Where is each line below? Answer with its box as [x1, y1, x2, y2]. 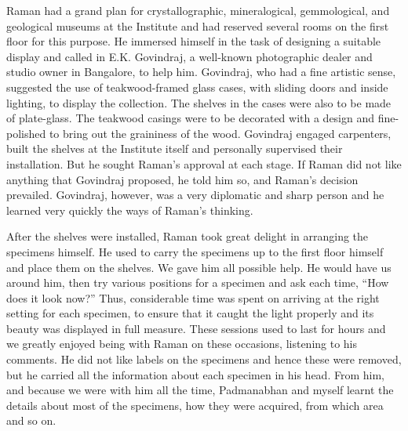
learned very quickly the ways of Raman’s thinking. [6, 201, 253, 218]
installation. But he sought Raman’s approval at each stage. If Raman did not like [6, 155, 402, 172]
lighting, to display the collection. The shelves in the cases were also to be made [6, 94, 392, 110]
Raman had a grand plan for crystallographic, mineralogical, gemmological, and [6, 2, 390, 18]
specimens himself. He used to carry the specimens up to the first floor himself [6, 243, 384, 259]
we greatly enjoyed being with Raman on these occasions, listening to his [6, 335, 358, 352]
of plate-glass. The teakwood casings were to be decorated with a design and [6, 110, 375, 126]
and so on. [6, 412, 56, 429]
